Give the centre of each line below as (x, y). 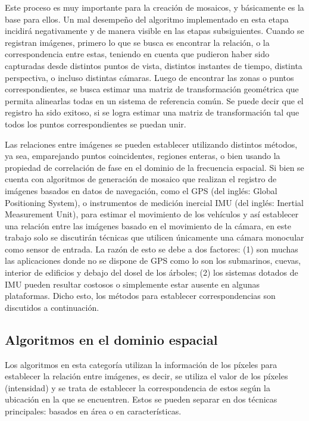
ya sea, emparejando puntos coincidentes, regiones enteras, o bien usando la (143, 156)
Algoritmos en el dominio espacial (111, 339)
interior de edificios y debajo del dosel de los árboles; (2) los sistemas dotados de (152, 272)
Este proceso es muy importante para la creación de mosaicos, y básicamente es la (154, 7)
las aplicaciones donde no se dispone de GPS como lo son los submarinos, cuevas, (153, 261)
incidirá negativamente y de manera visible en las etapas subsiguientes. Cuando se (154, 31)
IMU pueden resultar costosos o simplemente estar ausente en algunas (132, 284)
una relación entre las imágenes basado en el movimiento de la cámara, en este (148, 225)
